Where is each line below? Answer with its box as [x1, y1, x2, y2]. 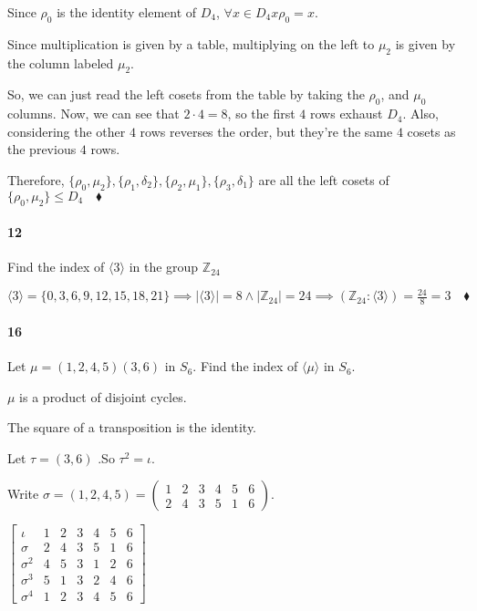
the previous [7, 140, 77, 159]
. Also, [402, 104, 439, 123]
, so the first [227, 104, 296, 123]
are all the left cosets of [258, 170, 389, 189]
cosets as [407, 121, 456, 140]
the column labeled [7, 53, 114, 72]
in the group [129, 257, 199, 276]
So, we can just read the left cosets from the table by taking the [7, 85, 365, 104]
